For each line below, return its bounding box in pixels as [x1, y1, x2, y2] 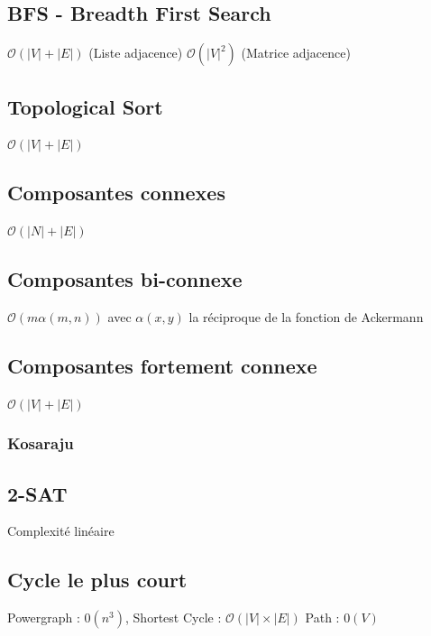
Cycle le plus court [7, 566, 188, 594]
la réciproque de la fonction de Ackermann [188, 308, 424, 326]
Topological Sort [7, 92, 163, 120]
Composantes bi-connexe [7, 265, 243, 293]
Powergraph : [7, 608, 80, 627]
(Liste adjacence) [88, 43, 183, 62]
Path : [305, 608, 340, 627]
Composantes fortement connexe [7, 351, 317, 379]
